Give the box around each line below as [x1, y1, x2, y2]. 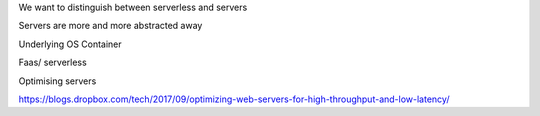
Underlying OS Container [18, 38, 122, 50]
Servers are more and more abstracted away [18, 20, 203, 32]
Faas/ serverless [18, 56, 87, 69]
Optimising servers [18, 75, 97, 87]
